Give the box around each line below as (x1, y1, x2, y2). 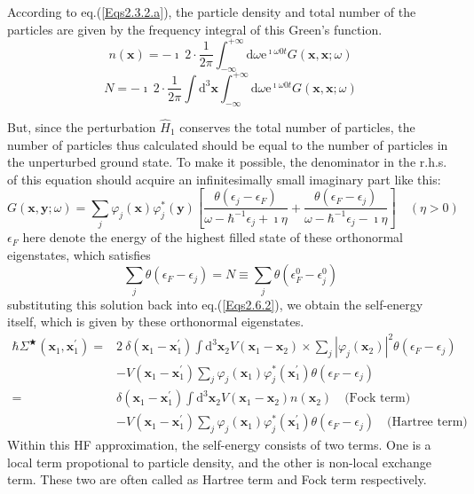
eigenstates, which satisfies (7, 245, 151, 263)
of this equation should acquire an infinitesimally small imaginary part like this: (7, 169, 441, 188)
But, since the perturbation (7, 118, 156, 136)
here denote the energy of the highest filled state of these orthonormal (22, 228, 403, 247)
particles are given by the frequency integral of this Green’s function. (7, 20, 383, 38)
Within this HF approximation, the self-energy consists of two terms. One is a (7, 435, 431, 454)
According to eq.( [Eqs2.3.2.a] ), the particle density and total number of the (7, 3, 416, 20)
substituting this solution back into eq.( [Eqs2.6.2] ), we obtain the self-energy (7, 294, 423, 313)
